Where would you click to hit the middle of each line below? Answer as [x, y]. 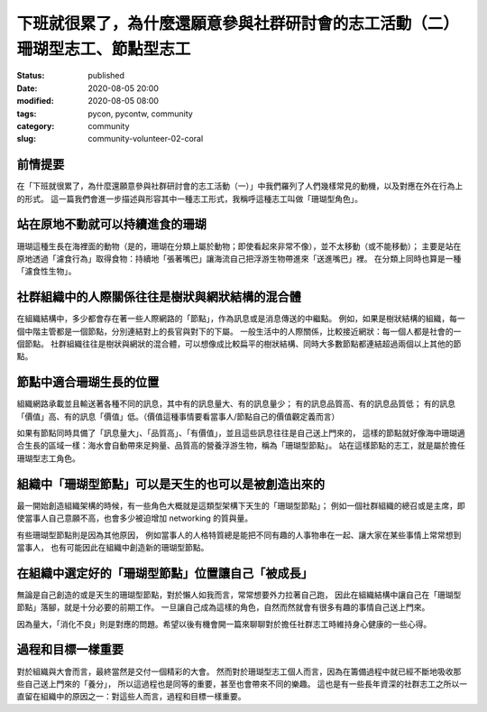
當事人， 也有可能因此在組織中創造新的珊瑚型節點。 [113, 547]
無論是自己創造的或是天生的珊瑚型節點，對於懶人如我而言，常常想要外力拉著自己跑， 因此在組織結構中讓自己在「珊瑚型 [239, 595]
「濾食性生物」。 [46, 272]
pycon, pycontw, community [140, 114]
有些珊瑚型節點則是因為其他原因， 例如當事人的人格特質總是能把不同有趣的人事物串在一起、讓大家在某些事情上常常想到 [239, 535]
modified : [35, 101]
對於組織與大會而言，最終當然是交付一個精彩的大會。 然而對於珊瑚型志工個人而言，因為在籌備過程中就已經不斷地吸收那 [239, 671]
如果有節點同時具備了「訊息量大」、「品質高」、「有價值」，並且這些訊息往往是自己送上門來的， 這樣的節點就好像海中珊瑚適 [241, 433]
